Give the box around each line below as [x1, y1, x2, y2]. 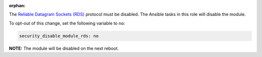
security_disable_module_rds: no [19, 33, 99, 38]
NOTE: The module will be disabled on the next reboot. [9, 46, 119, 51]
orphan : [9, 3, 26, 8]
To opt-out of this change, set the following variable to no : [9, 20, 126, 26]
